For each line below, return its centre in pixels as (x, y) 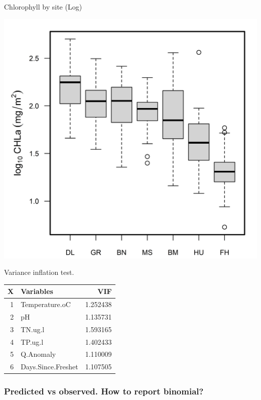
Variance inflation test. (39, 272)
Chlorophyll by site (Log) (43, 7)
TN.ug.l (33, 329)
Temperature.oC (46, 304)
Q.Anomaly (38, 354)
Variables (37, 291)
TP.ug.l (32, 341)
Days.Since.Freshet (49, 367)
